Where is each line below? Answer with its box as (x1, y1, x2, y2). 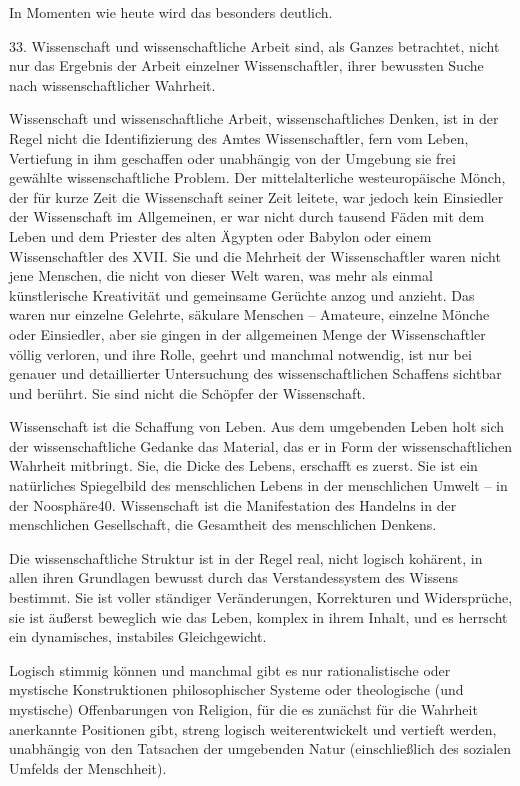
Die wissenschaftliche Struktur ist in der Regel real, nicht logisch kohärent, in (9, 547, 483, 568)
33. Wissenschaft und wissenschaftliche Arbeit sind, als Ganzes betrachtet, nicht (9, 35, 500, 56)
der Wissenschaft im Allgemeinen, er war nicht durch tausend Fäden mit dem (9, 206, 485, 227)
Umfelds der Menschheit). (9, 757, 167, 778)
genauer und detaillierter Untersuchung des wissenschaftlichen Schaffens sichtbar (9, 363, 502, 384)
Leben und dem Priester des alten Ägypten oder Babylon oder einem (9, 225, 432, 246)
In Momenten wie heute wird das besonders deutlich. (9, 2, 333, 22)
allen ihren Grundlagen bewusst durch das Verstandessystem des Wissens (9, 567, 459, 588)
